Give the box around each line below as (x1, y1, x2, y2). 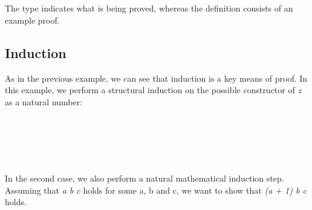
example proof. (5, 13, 60, 26)
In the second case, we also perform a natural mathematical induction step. (5, 171, 284, 184)
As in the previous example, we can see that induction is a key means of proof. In (5, 71, 308, 84)
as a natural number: (5, 95, 83, 108)
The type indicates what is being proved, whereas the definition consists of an (5, 2, 293, 15)
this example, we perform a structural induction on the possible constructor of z (5, 84, 302, 96)
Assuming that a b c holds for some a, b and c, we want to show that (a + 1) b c (5, 183, 307, 196)
